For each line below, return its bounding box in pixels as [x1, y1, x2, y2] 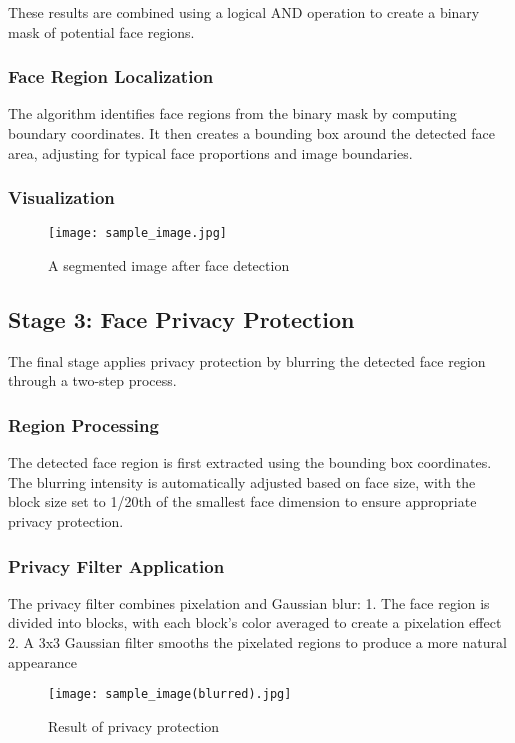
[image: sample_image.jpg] [48, 226, 227, 241]
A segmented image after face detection [48, 255, 290, 276]
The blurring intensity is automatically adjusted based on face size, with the [8, 471, 476, 492]
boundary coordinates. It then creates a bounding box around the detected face [8, 123, 495, 143]
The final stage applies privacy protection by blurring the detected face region [8, 350, 486, 371]
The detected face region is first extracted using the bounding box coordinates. [8, 452, 492, 473]
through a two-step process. [8, 370, 177, 391]
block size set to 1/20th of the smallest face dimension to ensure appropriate [8, 491, 477, 512]
